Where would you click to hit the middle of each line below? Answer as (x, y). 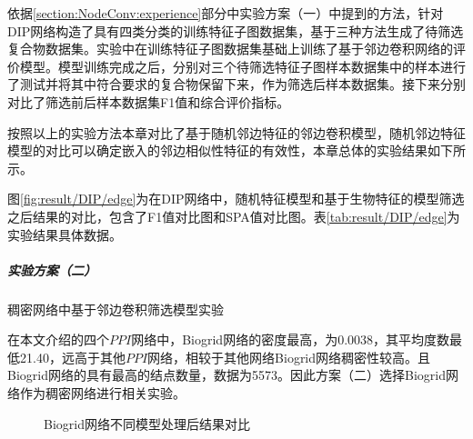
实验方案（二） (52, 269)
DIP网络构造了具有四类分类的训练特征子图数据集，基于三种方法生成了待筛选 (236, 30)
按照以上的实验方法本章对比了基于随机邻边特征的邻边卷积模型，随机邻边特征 (236, 132)
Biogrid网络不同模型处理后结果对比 (147, 423)
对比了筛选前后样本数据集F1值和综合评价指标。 (149, 101)
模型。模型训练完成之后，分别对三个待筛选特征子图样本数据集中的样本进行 (242, 66)
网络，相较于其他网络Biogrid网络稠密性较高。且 (289, 357)
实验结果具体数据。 (65, 234)
